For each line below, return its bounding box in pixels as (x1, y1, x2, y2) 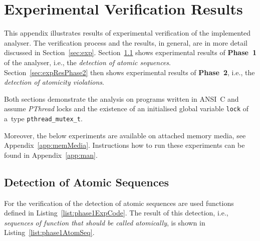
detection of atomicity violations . (4, 77, 104, 87)
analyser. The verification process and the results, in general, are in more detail (4, 37, 247, 48)
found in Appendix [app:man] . (4, 149, 98, 160)
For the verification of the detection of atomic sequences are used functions (4, 197, 234, 208)
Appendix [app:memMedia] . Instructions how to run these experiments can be (4, 140, 245, 150)
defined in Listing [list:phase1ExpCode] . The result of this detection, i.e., (4, 207, 228, 218)
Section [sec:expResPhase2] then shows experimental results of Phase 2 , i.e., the (4, 67, 255, 77)
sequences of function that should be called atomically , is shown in (4, 217, 205, 227)
